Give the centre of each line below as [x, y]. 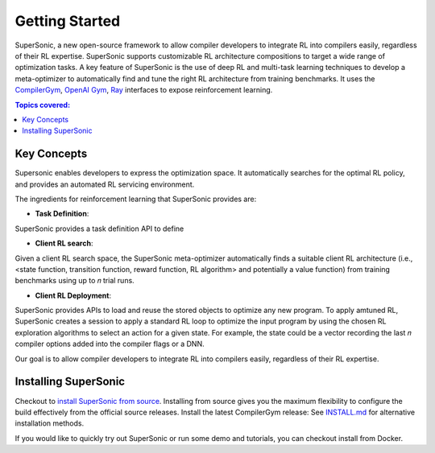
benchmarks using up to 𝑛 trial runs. [75, 281]
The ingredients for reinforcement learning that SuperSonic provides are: [136, 199]
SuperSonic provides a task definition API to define [99, 229]
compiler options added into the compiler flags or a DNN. [110, 344]
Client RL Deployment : [73, 295]
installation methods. [50, 423]
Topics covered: [43, 105]
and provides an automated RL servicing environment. [105, 184]
